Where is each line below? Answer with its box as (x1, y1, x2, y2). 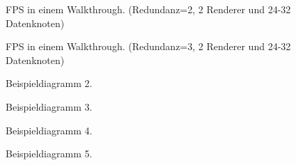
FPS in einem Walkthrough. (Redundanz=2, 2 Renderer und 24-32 (6, 2, 291, 16)
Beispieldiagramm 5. (6, 146, 93, 161)
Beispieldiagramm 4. (6, 123, 93, 137)
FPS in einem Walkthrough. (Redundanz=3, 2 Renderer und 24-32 (6, 39, 291, 54)
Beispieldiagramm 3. (6, 99, 93, 113)
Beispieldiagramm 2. (6, 76, 93, 91)
